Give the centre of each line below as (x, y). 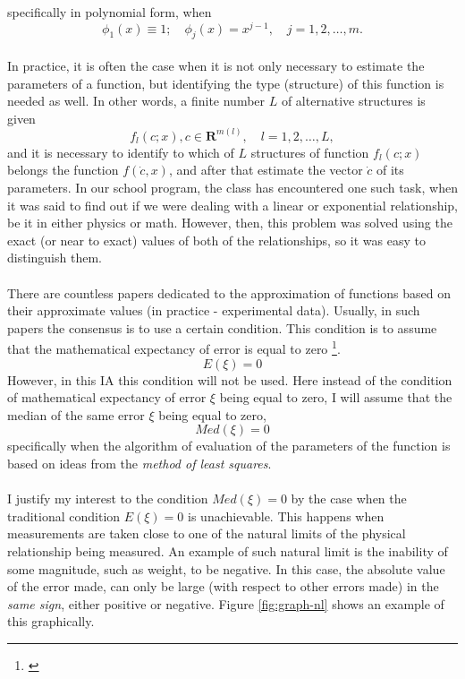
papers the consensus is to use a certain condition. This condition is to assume (222, 327)
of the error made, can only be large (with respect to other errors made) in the (223, 586)
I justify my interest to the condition (108, 499)
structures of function (310, 152)
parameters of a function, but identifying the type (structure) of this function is (226, 83)
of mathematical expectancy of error (107, 397)
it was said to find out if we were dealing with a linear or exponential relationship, (233, 205)
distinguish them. (55, 258)
